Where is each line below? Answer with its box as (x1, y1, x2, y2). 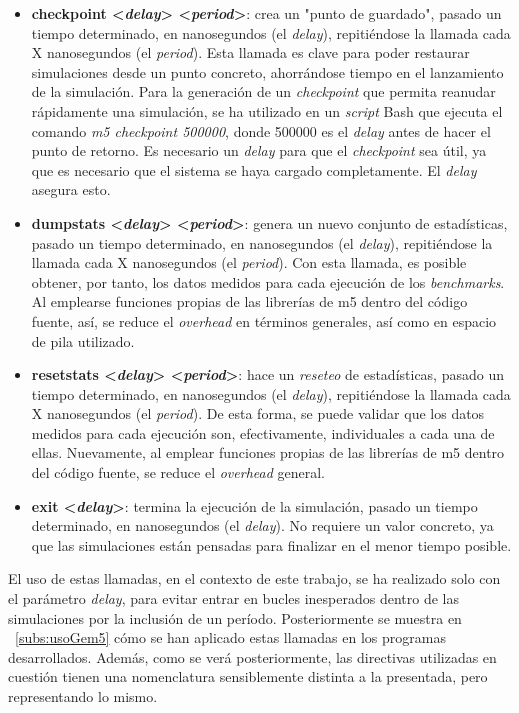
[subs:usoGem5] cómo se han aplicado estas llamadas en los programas (15, 627, 446, 648)
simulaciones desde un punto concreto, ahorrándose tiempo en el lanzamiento (31, 61, 504, 82)
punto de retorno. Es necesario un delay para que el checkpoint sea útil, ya (31, 140, 487, 161)
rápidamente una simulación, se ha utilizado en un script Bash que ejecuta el (31, 100, 503, 121)
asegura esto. (31, 179, 111, 200)
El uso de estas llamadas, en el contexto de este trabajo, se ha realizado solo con (8, 568, 501, 589)
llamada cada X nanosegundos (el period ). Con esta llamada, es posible (31, 252, 467, 273)
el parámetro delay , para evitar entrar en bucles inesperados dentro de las (8, 588, 459, 609)
